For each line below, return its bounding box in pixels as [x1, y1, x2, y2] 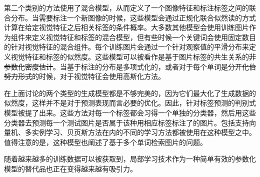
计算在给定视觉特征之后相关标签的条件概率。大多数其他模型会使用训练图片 [4, 22, 249, 32]
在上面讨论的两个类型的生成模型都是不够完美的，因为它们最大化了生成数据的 [4, 87, 256, 98]
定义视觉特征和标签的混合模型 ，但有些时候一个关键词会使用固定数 [31, 31, 249, 42]
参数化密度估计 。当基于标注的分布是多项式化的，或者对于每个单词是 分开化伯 [4, 61, 256, 71]
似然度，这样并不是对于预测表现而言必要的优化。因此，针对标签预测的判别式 [4, 97, 256, 108]
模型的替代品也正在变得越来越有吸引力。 [4, 163, 137, 173]
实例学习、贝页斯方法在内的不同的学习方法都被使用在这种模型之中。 [31, 127, 256, 137]
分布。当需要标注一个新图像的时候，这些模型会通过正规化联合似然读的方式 [10, 12, 256, 22]
